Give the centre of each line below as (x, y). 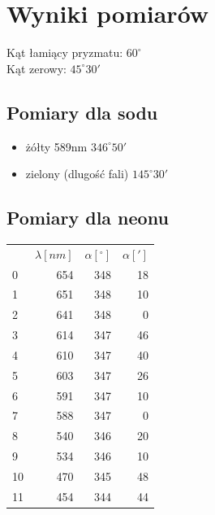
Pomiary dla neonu (88, 218)
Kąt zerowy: (37, 68)
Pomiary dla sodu (82, 112)
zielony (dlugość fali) (77, 174)
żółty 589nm (56, 146)
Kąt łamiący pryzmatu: (65, 52)
